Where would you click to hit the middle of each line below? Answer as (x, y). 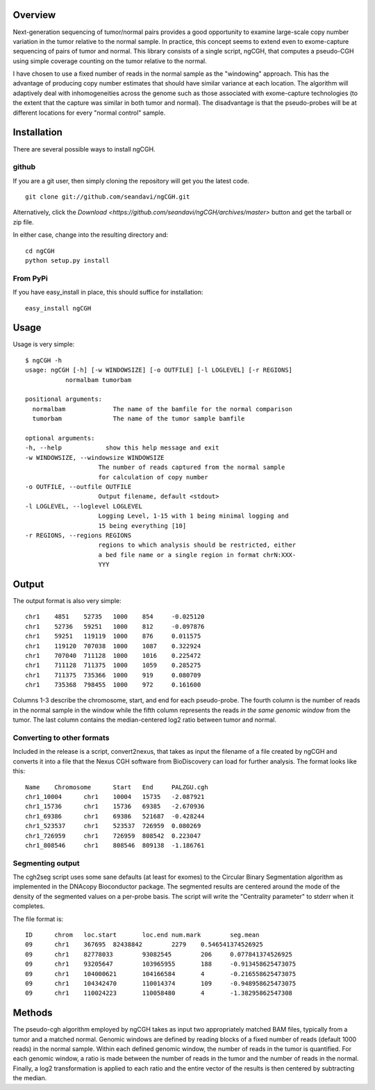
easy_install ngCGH (58, 308)
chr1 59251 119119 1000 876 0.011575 (113, 636)
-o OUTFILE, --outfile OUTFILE (78, 487)
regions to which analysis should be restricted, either (197, 545)
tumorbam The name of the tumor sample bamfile (139, 419)
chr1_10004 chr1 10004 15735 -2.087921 (115, 796)
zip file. (23, 222)
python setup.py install (67, 261)
